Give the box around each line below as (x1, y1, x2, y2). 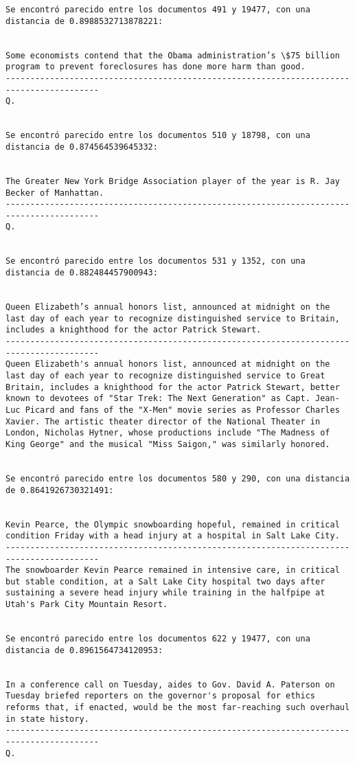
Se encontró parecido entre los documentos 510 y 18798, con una (5, 130, 310, 141)
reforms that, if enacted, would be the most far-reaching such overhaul (5, 703, 350, 713)
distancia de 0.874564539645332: (5, 141, 158, 152)
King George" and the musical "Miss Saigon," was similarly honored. (5, 439, 330, 449)
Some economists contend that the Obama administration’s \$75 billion (5, 50, 340, 60)
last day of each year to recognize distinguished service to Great (5, 371, 325, 380)
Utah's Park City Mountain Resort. (5, 600, 168, 610)
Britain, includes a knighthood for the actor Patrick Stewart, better (5, 382, 340, 392)
